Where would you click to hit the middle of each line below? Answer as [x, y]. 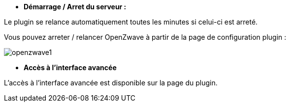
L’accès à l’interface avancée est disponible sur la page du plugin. [111, 83]
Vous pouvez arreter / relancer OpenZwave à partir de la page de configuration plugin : [145, 37]
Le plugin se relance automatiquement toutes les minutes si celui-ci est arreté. [131, 22]
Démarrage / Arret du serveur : [75, 7]
